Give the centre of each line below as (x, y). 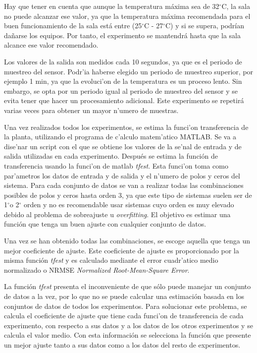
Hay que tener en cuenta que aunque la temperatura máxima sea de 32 (112, 6)
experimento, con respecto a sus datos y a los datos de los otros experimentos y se (128, 325)
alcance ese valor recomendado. (51, 45)
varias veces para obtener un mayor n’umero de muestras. (91, 110)
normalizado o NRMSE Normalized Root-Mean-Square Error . (97, 269)
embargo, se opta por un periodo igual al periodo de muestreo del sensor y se (121, 90)
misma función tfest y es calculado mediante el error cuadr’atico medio (111, 260)
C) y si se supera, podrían (205, 26)
